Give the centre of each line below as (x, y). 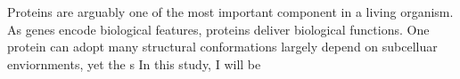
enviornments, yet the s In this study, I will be (134, 63)
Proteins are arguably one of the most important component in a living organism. (230, 12)
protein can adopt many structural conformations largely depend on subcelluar (222, 47)
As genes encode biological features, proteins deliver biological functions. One (218, 29)
